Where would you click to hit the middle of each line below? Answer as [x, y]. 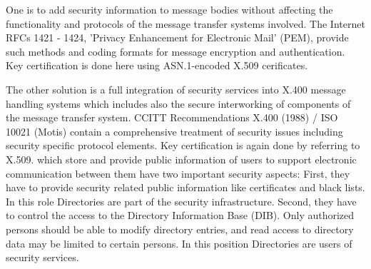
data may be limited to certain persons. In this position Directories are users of [179, 243]
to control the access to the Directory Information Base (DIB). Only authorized [180, 215]
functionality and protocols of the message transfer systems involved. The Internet [185, 23]
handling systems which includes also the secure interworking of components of [178, 103]
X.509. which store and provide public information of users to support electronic [181, 159]
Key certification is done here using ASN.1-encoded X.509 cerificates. [157, 65]
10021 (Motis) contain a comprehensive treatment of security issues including [174, 131]
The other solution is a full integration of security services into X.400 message [176, 89]
